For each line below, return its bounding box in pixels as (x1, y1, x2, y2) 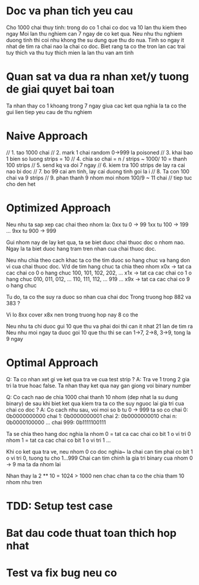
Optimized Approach (6, 201, 111, 214)
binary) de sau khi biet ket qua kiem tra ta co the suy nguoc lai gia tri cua (6, 400, 184, 407)
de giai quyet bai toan (6, 83, 115, 96)
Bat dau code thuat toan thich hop (6, 527, 177, 540)
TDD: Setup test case (6, 499, 113, 513)
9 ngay (6, 335, 24, 342)
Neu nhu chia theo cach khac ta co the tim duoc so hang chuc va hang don (6, 257, 190, 264)
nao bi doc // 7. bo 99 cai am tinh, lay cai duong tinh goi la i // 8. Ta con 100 (6, 167, 190, 175)
